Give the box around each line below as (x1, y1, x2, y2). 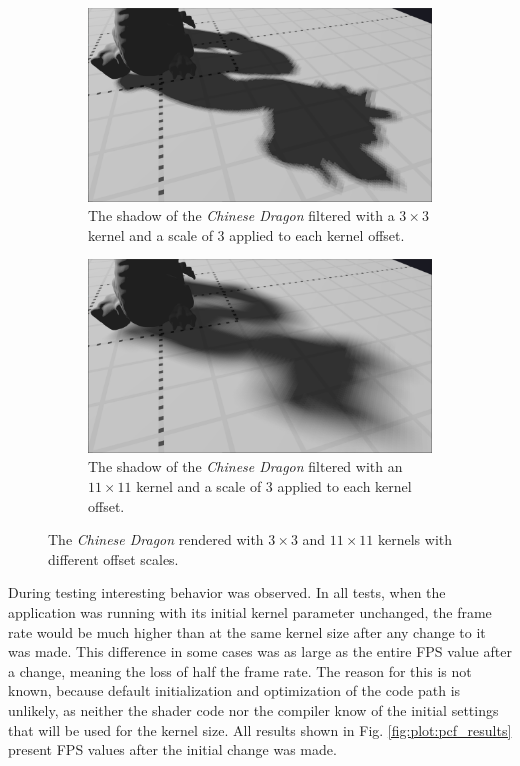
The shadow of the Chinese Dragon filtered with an (88, 456, 403, 477)
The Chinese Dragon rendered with (48, 529, 264, 550)
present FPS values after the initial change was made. (8, 739, 337, 760)
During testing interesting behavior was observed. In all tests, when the (8, 582, 446, 603)
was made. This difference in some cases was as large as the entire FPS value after (8, 641, 512, 662)
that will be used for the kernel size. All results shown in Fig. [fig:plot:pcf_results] (8, 719, 512, 740)
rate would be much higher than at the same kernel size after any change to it (8, 621, 486, 642)
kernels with (378, 529, 453, 550)
